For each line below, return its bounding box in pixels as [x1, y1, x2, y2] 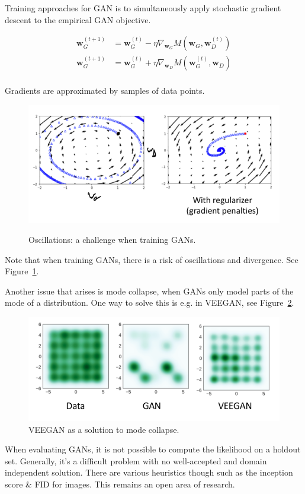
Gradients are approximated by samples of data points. [5, 84, 205, 97]
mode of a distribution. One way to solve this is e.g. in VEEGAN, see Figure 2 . [5, 296, 294, 309]
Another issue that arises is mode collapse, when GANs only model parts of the [5, 284, 294, 297]
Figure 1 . [5, 265, 39, 277]
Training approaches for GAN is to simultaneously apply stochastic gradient [5, 2, 281, 14]
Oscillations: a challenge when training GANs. [28, 233, 196, 245]
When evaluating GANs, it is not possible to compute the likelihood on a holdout [5, 443, 301, 455]
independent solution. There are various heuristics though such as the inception [5, 466, 293, 479]
